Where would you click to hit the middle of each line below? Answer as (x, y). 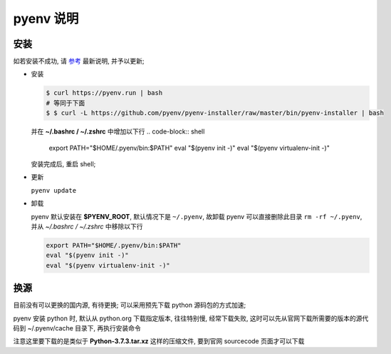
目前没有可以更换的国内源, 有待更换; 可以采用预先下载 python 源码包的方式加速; (130, 305)
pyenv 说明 (46, 19)
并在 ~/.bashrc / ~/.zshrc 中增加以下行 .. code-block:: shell (118, 131)
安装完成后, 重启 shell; (63, 163)
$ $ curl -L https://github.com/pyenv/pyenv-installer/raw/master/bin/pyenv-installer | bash (215, 113)
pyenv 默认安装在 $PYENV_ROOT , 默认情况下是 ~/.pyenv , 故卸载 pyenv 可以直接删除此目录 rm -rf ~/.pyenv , (197, 216)
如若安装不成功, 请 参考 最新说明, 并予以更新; (79, 61)
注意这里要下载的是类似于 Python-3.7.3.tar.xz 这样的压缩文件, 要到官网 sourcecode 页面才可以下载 (159, 341)
